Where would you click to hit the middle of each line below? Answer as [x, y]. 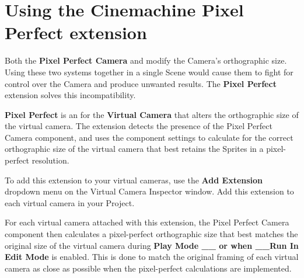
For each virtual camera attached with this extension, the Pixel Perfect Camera [147, 222]
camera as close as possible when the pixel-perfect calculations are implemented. [148, 268]
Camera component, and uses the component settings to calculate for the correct [149, 137]
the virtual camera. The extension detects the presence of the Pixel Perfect [139, 126]
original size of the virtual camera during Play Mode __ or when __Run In [152, 245]
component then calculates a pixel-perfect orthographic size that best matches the [151, 234]
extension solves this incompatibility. [70, 95]
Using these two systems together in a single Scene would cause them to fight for [149, 72]
